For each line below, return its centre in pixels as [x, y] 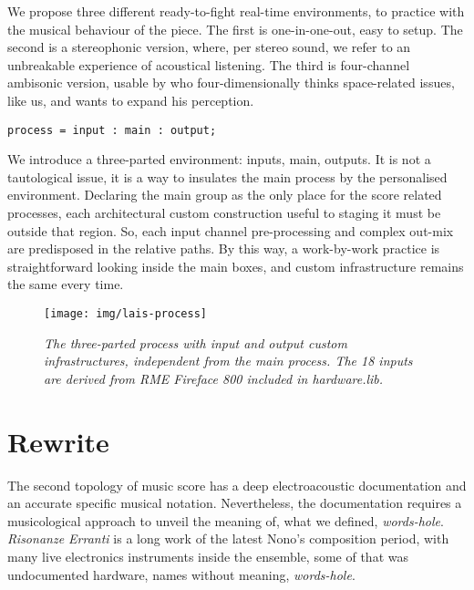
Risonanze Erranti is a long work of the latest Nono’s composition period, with [228, 538]
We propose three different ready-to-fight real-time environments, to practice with [236, 11]
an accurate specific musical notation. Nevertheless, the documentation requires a [235, 503]
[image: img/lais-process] [125, 313]
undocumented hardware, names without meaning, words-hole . [181, 574]
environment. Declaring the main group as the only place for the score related [225, 195]
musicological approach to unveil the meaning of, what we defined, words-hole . [226, 520]
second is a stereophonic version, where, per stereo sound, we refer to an [209, 47]
